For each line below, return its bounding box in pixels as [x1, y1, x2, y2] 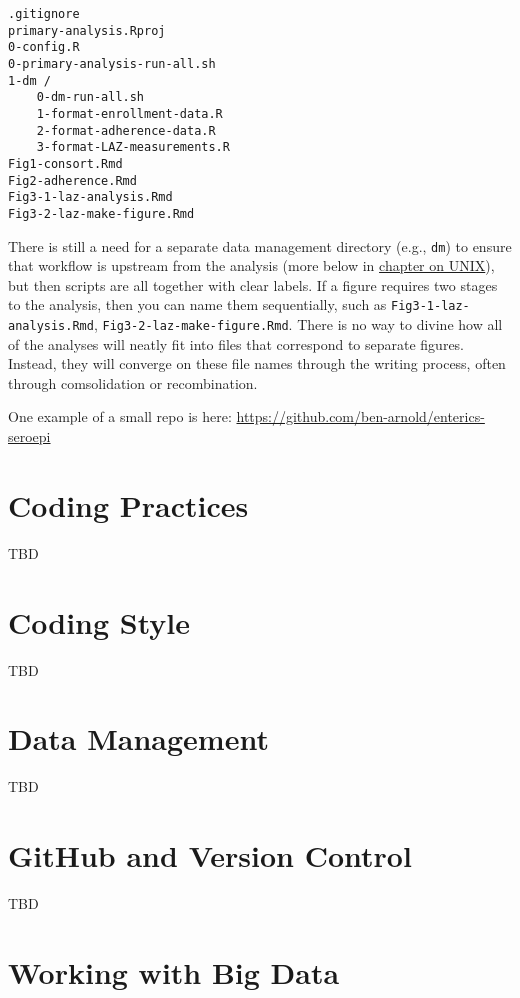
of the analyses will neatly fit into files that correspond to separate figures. [8, 333, 465, 354]
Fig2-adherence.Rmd [8, 173, 137, 188]
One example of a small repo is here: [8, 406, 232, 427]
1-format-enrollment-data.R [36, 106, 223, 121]
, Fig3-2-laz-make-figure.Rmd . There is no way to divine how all [93, 314, 503, 335]
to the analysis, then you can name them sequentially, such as [8, 294, 387, 315]
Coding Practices [8, 484, 249, 525]
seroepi [8, 426, 51, 447]
